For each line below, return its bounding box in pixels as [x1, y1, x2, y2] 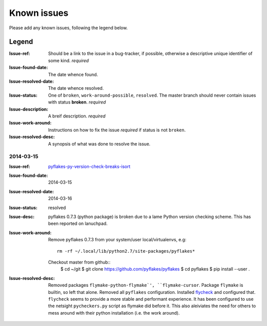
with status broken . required [48, 99, 106, 105]
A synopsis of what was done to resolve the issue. [48, 141, 151, 147]
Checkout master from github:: [48, 259, 111, 265]
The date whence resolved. [48, 85, 104, 91]
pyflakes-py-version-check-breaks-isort [48, 163, 131, 169]
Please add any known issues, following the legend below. [9, 25, 128, 31]
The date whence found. [48, 71, 98, 77]
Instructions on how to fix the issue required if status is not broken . [48, 127, 186, 133]
